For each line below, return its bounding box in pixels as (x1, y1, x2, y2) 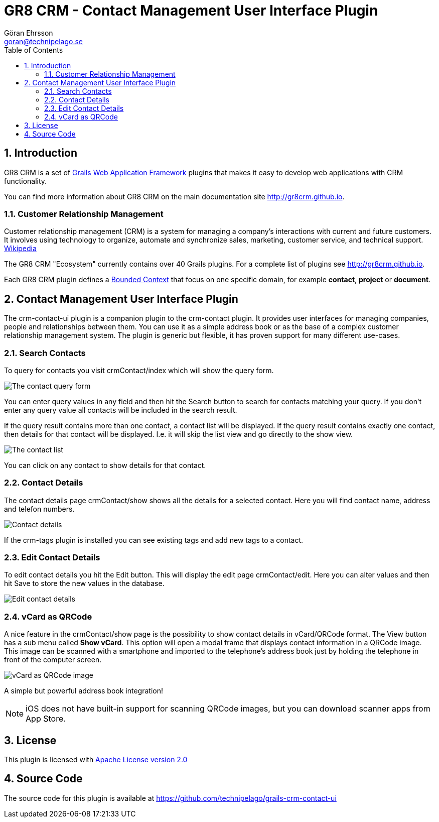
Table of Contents (4, 45, 63, 54)
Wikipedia (4, 244, 37, 253)
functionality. (4, 176, 47, 185)
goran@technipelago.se (4, 37, 83, 46)
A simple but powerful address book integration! (4, 686, 163, 695)
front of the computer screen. (4, 655, 102, 664)
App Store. (26, 714, 66, 724)
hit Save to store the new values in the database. (4, 579, 165, 588)
